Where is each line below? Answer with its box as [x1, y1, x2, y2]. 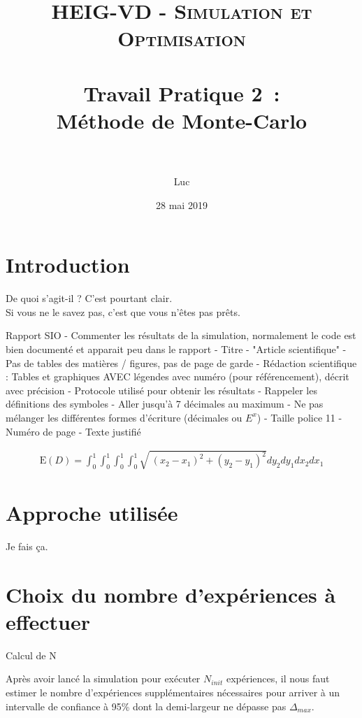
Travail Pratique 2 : [83, 78, 280, 107]
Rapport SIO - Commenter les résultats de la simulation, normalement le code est [6, 328, 356, 343]
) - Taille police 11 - [256, 410, 342, 424]
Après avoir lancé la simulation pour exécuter [6, 671, 201, 686]
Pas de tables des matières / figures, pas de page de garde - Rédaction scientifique [6, 355, 357, 370]
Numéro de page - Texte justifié [6, 424, 141, 438]
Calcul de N [6, 647, 57, 662]
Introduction [6, 250, 130, 279]
